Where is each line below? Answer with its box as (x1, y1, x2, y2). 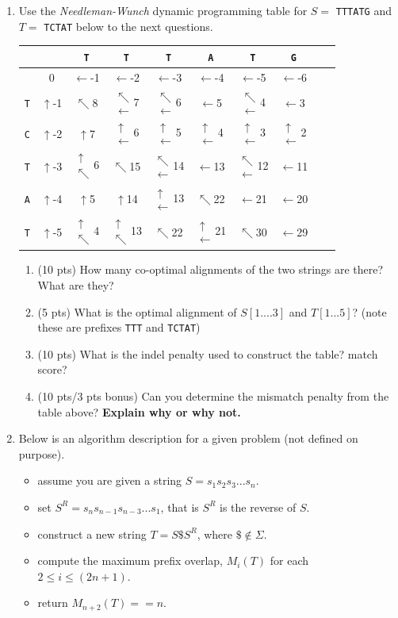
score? (37, 361, 67, 378)
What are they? (37, 276, 114, 293)
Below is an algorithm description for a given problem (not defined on (18, 430, 358, 447)
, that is (160, 498, 199, 515)
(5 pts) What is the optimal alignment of (37, 303, 237, 320)
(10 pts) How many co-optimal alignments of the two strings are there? (37, 261, 384, 278)
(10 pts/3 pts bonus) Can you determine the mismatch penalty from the (37, 388, 389, 404)
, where (197, 525, 232, 542)
